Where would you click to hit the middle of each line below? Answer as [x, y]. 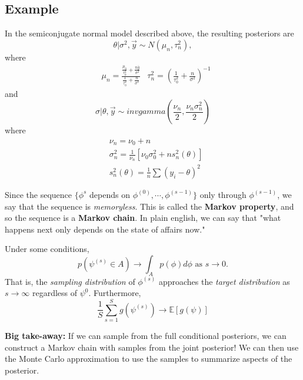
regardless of [55, 293]
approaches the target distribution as [224, 281]
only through [223, 194]
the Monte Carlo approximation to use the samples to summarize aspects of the [149, 359]
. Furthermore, [115, 293]
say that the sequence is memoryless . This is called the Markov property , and [149, 206]
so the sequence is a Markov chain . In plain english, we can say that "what [143, 218]
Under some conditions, [47, 249]
